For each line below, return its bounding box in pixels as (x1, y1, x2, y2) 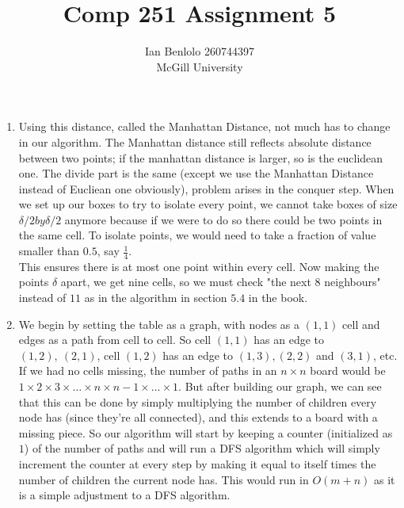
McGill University (156, 58, 243, 74)
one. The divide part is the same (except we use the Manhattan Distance (18, 165, 374, 181)
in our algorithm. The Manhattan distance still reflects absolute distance (18, 133, 372, 150)
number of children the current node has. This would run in (18, 471, 309, 487)
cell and (342, 315, 380, 332)
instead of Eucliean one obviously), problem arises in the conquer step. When (18, 180, 394, 197)
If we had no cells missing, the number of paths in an (18, 362, 277, 379)
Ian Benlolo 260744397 (145, 43, 254, 59)
